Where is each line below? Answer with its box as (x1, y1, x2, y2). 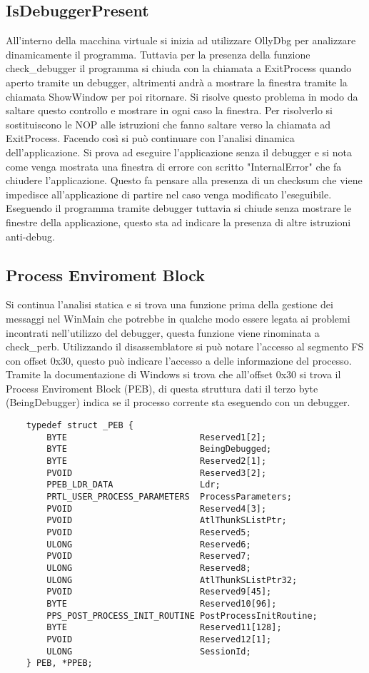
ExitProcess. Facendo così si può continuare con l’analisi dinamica (6, 131, 295, 146)
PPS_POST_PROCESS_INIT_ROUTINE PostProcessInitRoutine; (46, 610, 318, 621)
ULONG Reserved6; (46, 539, 251, 550)
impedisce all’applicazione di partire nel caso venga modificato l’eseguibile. (6, 186, 332, 201)
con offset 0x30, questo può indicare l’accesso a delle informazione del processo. (6, 353, 352, 368)
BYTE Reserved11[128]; (46, 622, 282, 633)
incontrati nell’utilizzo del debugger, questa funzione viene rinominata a (6, 325, 320, 340)
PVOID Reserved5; (46, 527, 251, 537)
